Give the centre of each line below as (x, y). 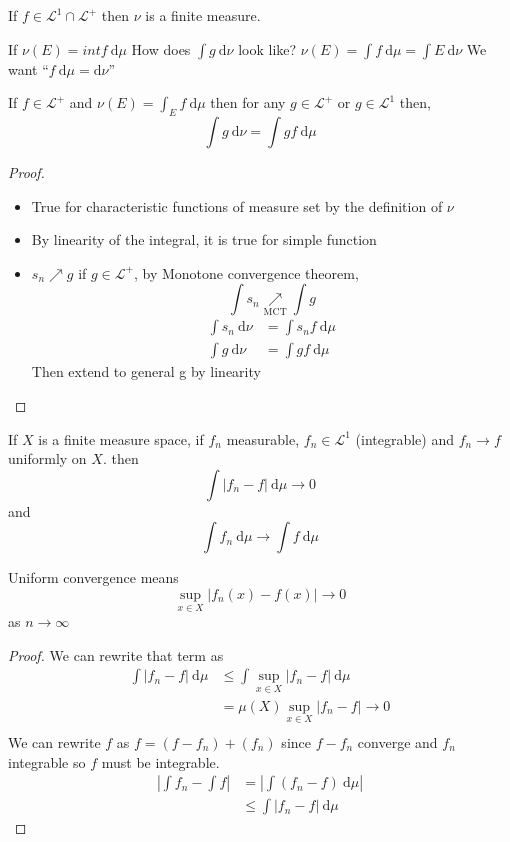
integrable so (47, 761)
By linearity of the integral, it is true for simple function (204, 239)
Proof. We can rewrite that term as (116, 654)
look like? (267, 48)
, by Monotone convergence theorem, (246, 272)
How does (161, 48)
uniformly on (47, 458)
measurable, (263, 438)
